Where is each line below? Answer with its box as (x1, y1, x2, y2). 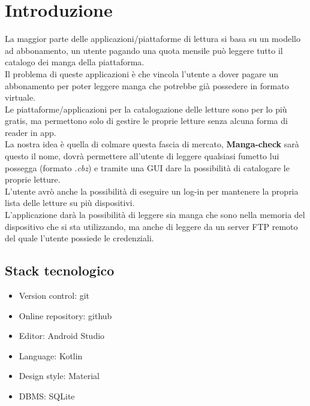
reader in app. (5, 126, 56, 138)
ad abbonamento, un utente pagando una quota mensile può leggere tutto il (5, 44, 283, 56)
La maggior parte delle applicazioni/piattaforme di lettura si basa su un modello (5, 32, 300, 45)
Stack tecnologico (5, 261, 115, 280)
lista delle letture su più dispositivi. (5, 196, 135, 209)
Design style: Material (19, 369, 100, 382)
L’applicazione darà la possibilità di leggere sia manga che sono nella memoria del (5, 208, 305, 221)
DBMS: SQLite (19, 389, 75, 402)
